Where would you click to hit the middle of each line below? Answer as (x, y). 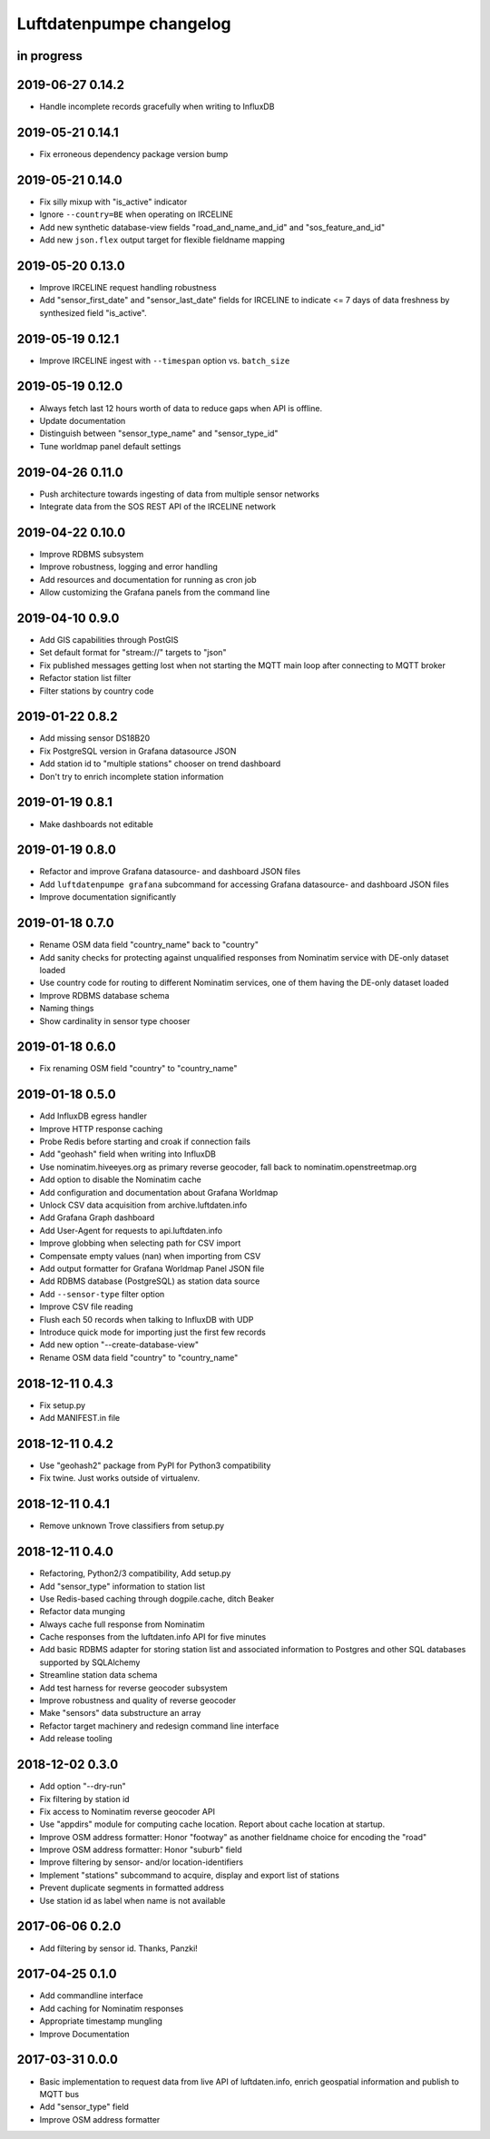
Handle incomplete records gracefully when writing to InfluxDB (157, 107)
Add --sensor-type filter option (102, 1294)
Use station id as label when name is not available (132, 1900)
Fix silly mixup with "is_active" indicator (113, 202)
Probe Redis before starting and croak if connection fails (145, 1142)
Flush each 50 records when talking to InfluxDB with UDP (147, 1319)
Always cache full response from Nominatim (122, 1624)
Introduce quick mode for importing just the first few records (153, 1332)
